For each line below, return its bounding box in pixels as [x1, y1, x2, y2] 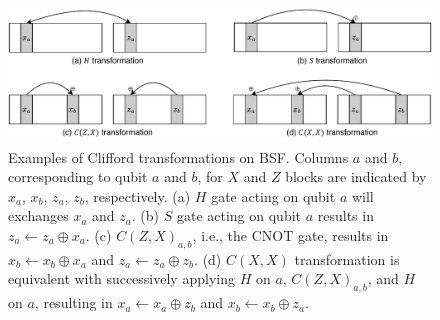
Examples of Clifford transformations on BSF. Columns [8, 146, 349, 167]
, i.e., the [192, 224, 248, 245]
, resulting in [34, 292, 113, 313]
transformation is [294, 248, 400, 269]
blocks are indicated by [285, 166, 427, 187]
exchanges [8, 205, 69, 226]
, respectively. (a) [84, 185, 191, 206]
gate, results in [297, 224, 389, 245]
